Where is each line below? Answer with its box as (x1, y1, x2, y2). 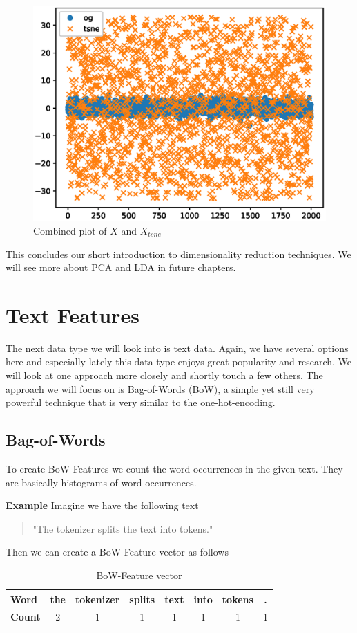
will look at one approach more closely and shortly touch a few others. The (6, 368, 323, 383)
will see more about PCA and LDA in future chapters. (6, 260, 236, 275)
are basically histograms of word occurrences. (6, 475, 197, 489)
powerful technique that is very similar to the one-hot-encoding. (6, 395, 276, 410)
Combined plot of (33, 223, 107, 237)
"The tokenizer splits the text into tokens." (32, 521, 213, 535)
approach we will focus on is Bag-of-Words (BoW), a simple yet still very (6, 381, 315, 396)
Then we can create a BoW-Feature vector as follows (6, 544, 229, 559)
